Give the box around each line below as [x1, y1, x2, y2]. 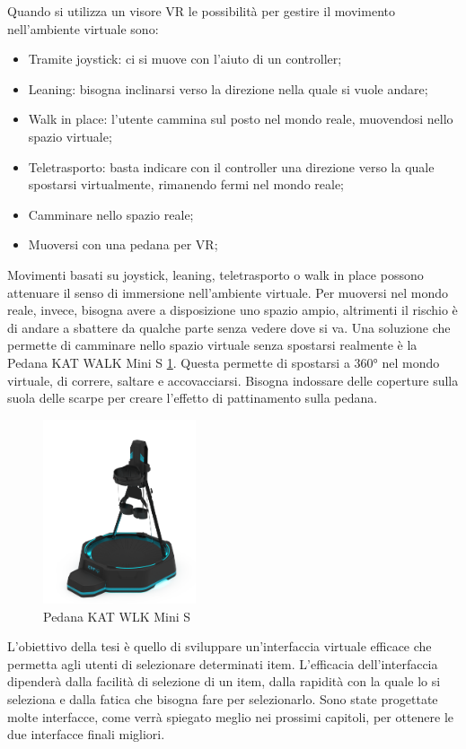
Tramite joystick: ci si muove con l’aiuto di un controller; [28, 49, 342, 68]
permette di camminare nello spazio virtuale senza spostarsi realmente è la [7, 335, 418, 354]
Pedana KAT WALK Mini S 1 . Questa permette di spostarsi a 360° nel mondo [7, 353, 440, 371]
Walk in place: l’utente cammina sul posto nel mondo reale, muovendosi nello [28, 109, 453, 128]
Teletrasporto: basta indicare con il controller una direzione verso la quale [28, 157, 435, 176]
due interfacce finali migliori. [7, 725, 165, 744]
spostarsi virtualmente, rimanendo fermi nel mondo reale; [28, 175, 345, 194]
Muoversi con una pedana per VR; [28, 235, 218, 254]
